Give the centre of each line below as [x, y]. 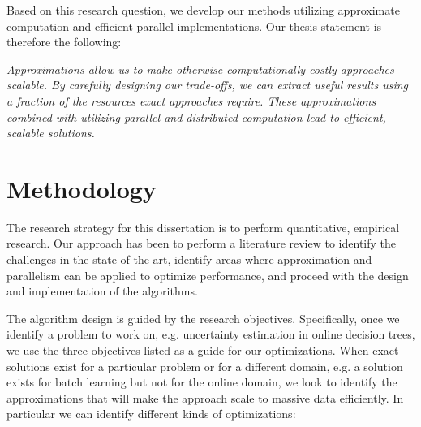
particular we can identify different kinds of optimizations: [151, 414]
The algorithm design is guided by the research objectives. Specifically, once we [203, 318]
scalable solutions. [51, 133]
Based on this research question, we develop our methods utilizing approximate [203, 10]
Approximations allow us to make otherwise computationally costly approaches [200, 69]
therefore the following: [64, 42]
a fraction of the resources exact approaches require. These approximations [191, 100]
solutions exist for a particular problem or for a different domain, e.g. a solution [205, 366]
